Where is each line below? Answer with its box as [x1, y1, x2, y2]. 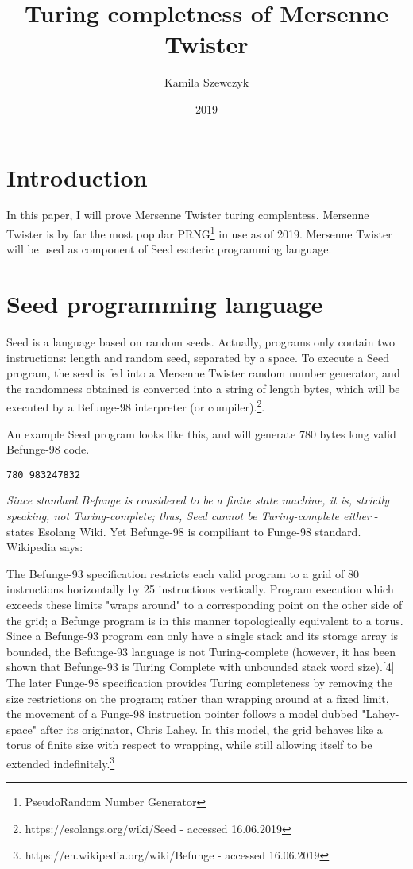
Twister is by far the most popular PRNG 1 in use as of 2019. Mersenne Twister [6, 223, 392, 241]
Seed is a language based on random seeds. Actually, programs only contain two [6, 334, 395, 350]
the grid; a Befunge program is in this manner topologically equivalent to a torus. [6, 612, 403, 628]
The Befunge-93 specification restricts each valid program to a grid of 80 [6, 565, 359, 581]
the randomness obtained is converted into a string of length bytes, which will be [6, 380, 400, 396]
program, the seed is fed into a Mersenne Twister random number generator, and [6, 365, 400, 381]
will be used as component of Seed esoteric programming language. [6, 241, 332, 257]
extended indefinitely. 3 [6, 752, 115, 771]
